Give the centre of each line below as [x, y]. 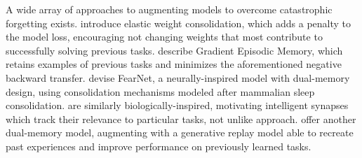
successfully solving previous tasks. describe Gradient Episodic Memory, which [174, 50]
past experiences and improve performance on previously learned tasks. [159, 146]
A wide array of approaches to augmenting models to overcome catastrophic [169, 9]
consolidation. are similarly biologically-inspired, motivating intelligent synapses [177, 105]
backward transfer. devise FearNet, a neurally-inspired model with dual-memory [178, 77]
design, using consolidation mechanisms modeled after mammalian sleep [160, 91]
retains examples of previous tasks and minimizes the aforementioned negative [174, 64]
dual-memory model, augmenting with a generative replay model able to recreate [180, 132]
